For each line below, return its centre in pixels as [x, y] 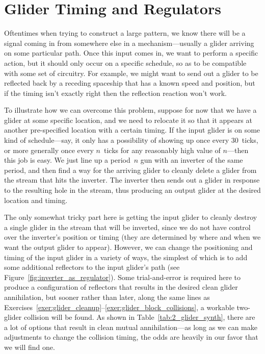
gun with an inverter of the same [192, 160]
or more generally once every [49, 150]
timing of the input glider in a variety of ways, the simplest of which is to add [126, 257]
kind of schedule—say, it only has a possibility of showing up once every [117, 140]
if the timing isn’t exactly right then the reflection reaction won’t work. [115, 93]
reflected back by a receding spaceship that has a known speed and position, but [130, 83]
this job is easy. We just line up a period [67, 160]
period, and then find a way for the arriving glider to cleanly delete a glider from [130, 170]
